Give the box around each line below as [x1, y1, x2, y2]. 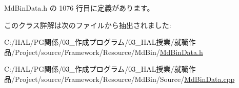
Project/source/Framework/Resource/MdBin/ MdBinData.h [14, 46, 203, 57]
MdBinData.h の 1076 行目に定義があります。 [4, 3, 154, 13]
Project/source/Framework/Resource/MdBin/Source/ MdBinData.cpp [14, 73, 235, 84]
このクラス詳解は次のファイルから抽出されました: [4, 19, 171, 30]
